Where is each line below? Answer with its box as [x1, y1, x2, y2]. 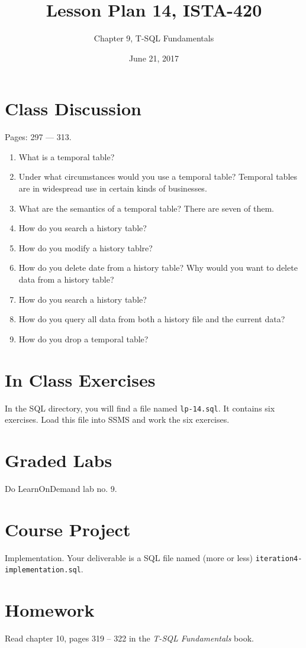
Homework [5, 598, 95, 622]
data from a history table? [18, 273, 114, 285]
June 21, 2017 [128, 51, 179, 64]
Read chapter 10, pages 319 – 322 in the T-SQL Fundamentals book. [5, 632, 254, 644]
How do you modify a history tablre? [18, 241, 153, 254]
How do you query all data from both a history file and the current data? [18, 313, 285, 325]
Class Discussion [5, 96, 141, 121]
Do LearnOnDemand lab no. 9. [5, 482, 117, 494]
